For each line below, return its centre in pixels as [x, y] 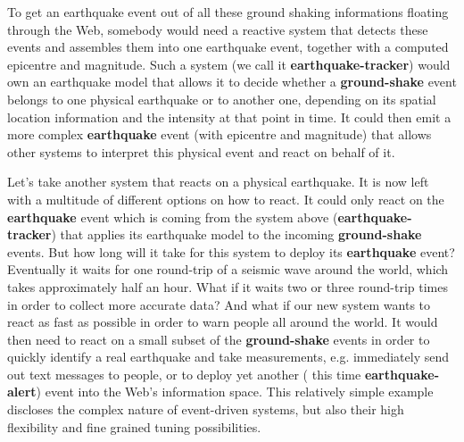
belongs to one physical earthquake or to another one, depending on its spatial [222, 99]
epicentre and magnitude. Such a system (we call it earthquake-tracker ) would [229, 64]
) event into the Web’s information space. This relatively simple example [235, 392]
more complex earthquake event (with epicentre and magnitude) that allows [220, 134]
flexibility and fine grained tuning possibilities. [134, 426]
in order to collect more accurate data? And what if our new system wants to [219, 304]
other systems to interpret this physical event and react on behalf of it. [201, 151]
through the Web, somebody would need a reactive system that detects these [218, 29]
